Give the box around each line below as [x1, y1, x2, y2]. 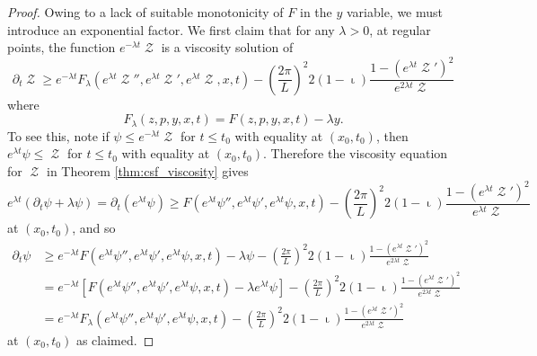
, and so [72, 218, 116, 237]
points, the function [7, 38, 116, 57]
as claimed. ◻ [75, 330, 154, 349]
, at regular [369, 20, 431, 39]
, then [375, 126, 409, 145]
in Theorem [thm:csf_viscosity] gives [47, 161, 249, 180]
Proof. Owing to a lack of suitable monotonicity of [7, 3, 284, 21]
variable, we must [346, 3, 444, 21]
